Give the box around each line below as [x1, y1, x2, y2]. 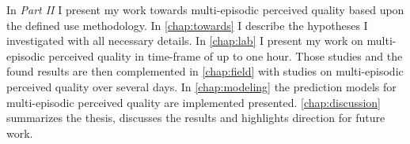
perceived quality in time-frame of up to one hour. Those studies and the [48, 47, 403, 64]
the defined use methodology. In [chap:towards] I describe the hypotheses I [6, 17, 368, 33]
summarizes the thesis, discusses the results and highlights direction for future [6, 109, 385, 126]
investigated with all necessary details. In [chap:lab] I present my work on [6, 32, 363, 49]
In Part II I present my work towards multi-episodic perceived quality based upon [6, 2, 404, 17]
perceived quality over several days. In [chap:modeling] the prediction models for [6, 78, 397, 94]
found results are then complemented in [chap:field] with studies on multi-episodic [6, 63, 404, 79]
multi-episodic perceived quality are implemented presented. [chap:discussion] [6, 94, 382, 110]
